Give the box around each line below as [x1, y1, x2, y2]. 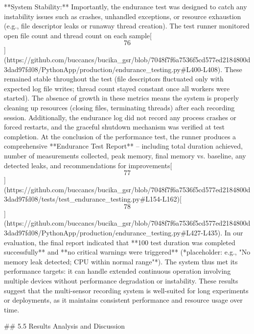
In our [224, 228, 243, 238]
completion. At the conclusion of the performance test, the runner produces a [4, 131, 236, 141]
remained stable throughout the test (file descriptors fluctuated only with [4, 74, 224, 84]
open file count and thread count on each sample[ [4, 30, 152, 40]
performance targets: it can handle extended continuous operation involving [4, 266, 231, 276]
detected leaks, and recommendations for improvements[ [4, 160, 172, 170]
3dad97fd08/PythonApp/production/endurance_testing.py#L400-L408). [4, 64, 223, 74]
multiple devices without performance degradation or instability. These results [4, 276, 238, 286]
